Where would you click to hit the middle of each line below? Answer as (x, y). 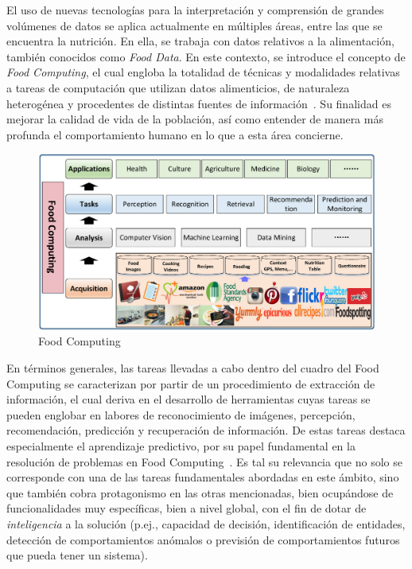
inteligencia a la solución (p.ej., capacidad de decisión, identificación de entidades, (206, 523)
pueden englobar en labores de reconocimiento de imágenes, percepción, (181, 414)
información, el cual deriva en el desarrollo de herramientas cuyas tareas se (189, 399)
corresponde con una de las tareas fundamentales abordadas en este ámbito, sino (203, 477)
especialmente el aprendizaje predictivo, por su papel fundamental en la (181, 446)
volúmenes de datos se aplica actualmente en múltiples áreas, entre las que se (194, 25)
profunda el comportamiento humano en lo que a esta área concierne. (175, 134)
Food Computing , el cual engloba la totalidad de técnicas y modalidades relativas (203, 72)
